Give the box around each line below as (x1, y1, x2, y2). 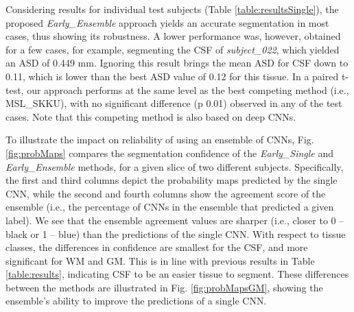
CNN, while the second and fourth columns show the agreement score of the (5, 186, 326, 200)
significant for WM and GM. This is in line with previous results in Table (5, 253, 315, 267)
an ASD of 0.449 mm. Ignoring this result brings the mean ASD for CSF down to (5, 56, 349, 70)
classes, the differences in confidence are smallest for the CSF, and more (5, 240, 308, 254)
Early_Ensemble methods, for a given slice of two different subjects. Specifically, (5, 159, 344, 173)
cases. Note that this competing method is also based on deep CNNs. (5, 109, 296, 123)
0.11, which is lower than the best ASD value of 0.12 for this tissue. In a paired (5, 69, 339, 83)
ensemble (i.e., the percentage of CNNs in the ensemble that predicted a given (5, 200, 334, 214)
